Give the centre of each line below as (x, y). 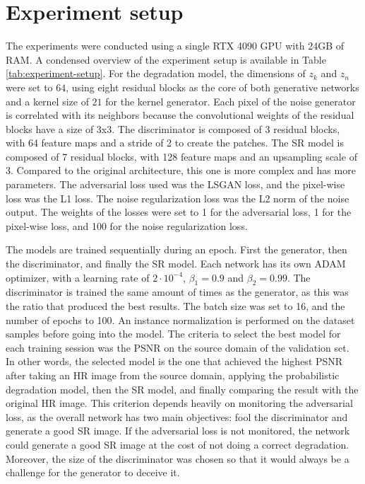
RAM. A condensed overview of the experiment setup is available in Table (166, 59)
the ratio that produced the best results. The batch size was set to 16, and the (175, 306)
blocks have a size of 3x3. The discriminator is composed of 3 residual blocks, (173, 128)
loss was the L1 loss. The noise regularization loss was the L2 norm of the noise (178, 198)
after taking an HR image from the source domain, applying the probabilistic (173, 375)
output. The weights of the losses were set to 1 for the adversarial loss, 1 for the (179, 212)
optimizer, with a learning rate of (78, 277)
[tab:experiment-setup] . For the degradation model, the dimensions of (156, 73)
